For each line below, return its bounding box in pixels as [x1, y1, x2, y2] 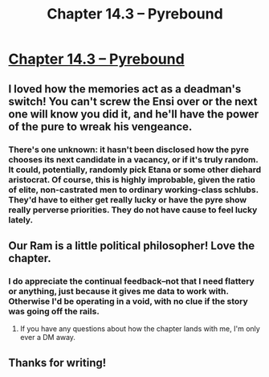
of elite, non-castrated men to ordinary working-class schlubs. [8, 184, 259, 195]
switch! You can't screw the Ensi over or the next [8, 94, 258, 109]
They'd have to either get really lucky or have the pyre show [8, 194, 247, 205]
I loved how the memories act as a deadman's [8, 82, 242, 96]
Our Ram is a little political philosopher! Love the [8, 239, 255, 252]
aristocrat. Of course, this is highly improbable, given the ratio [8, 174, 255, 185]
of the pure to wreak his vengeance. [8, 120, 193, 133]
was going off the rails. [8, 305, 100, 317]
